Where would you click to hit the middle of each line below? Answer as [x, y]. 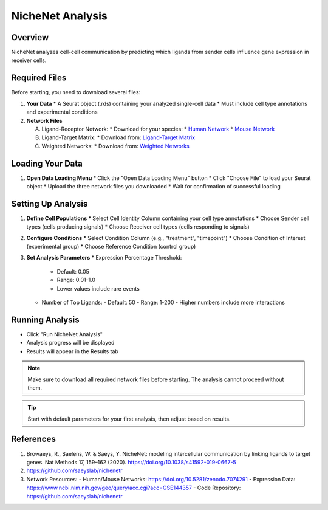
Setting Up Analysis [50, 204]
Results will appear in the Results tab [72, 351]
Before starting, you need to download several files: [76, 92]
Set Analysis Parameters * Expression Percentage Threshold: [104, 258]
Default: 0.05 [73, 271]
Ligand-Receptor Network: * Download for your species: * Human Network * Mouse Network [158, 129]
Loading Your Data [47, 163]
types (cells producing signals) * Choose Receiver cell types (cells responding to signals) [138, 227]
